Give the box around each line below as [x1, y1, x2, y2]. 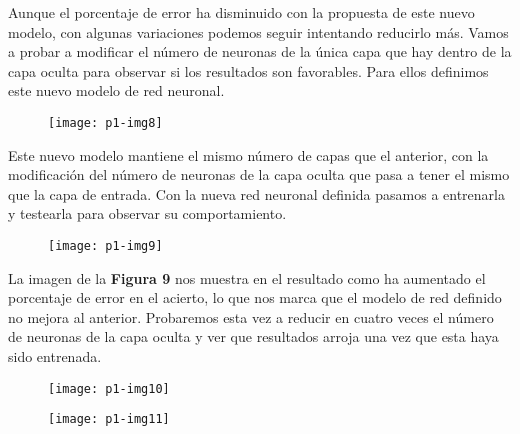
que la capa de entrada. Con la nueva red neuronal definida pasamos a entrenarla [8, 183, 505, 204]
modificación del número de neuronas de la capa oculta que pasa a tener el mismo [8, 164, 510, 185]
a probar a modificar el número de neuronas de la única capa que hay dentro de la [8, 41, 512, 62]
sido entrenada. [8, 346, 102, 367]
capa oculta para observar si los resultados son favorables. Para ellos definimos [8, 60, 489, 81]
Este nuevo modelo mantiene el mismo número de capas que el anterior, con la [8, 144, 489, 165]
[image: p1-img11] [48, 412, 170, 427]
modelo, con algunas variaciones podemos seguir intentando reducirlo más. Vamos [8, 21, 509, 42]
